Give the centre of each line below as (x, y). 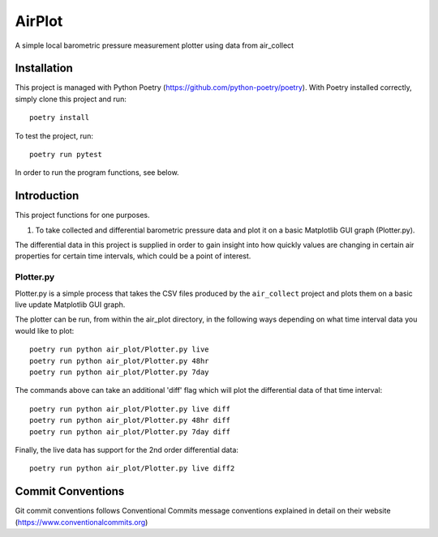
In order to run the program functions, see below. (97, 173)
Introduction (47, 196)
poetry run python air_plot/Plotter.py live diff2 (132, 469)
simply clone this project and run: (71, 99)
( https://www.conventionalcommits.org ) (82, 522)
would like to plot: (45, 330)
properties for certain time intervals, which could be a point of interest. (133, 256)
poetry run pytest (66, 155)
